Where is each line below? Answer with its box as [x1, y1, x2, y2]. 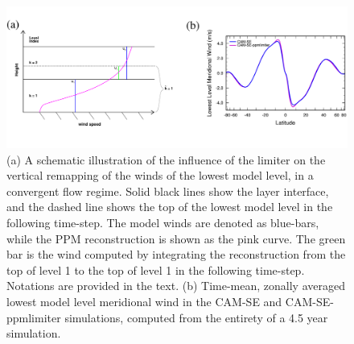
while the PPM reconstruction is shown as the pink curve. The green [6, 230, 346, 247]
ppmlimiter [6, 309, 61, 325]
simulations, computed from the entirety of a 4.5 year [64, 309, 328, 325]
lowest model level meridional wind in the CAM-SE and [6, 292, 282, 309]
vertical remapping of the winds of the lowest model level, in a [6, 167, 314, 184]
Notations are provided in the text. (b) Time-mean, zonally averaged [6, 277, 345, 294]
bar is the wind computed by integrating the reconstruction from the [6, 246, 346, 263]
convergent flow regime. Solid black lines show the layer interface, [6, 182, 329, 199]
